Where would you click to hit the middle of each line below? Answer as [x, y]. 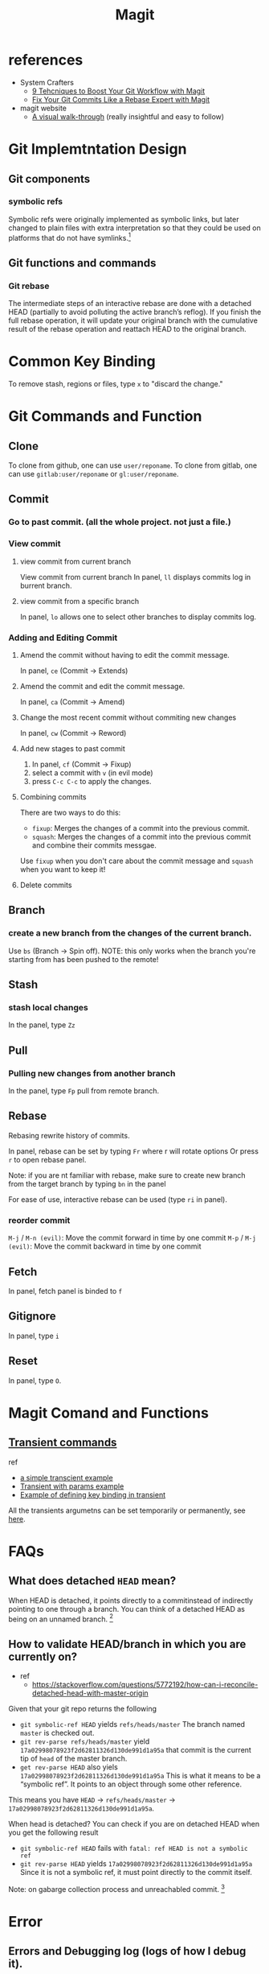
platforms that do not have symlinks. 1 [69, 237]
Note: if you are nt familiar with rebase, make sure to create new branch [127, 1175]
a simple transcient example [67, 1477]
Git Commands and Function [105, 417]
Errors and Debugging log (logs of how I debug [127, 1951]
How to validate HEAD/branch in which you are [127, 1644]
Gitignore [32, 1317]
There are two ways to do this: [70, 812]
